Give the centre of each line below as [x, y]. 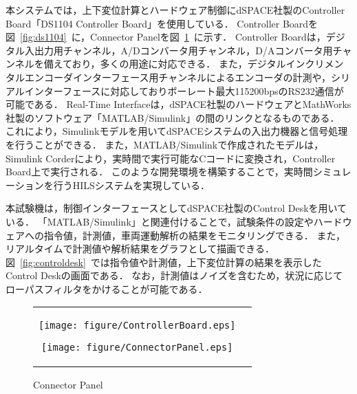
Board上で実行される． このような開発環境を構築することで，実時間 [159, 172]
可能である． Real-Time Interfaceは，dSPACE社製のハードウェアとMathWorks [178, 104]
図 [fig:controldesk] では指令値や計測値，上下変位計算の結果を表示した [164, 262]
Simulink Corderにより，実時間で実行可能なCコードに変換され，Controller [171, 158]
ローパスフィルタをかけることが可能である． [107, 288]
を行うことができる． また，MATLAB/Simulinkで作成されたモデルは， [165, 144]
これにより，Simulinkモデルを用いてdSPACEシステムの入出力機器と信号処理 [177, 131]
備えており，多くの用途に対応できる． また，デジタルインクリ [184, 64]
